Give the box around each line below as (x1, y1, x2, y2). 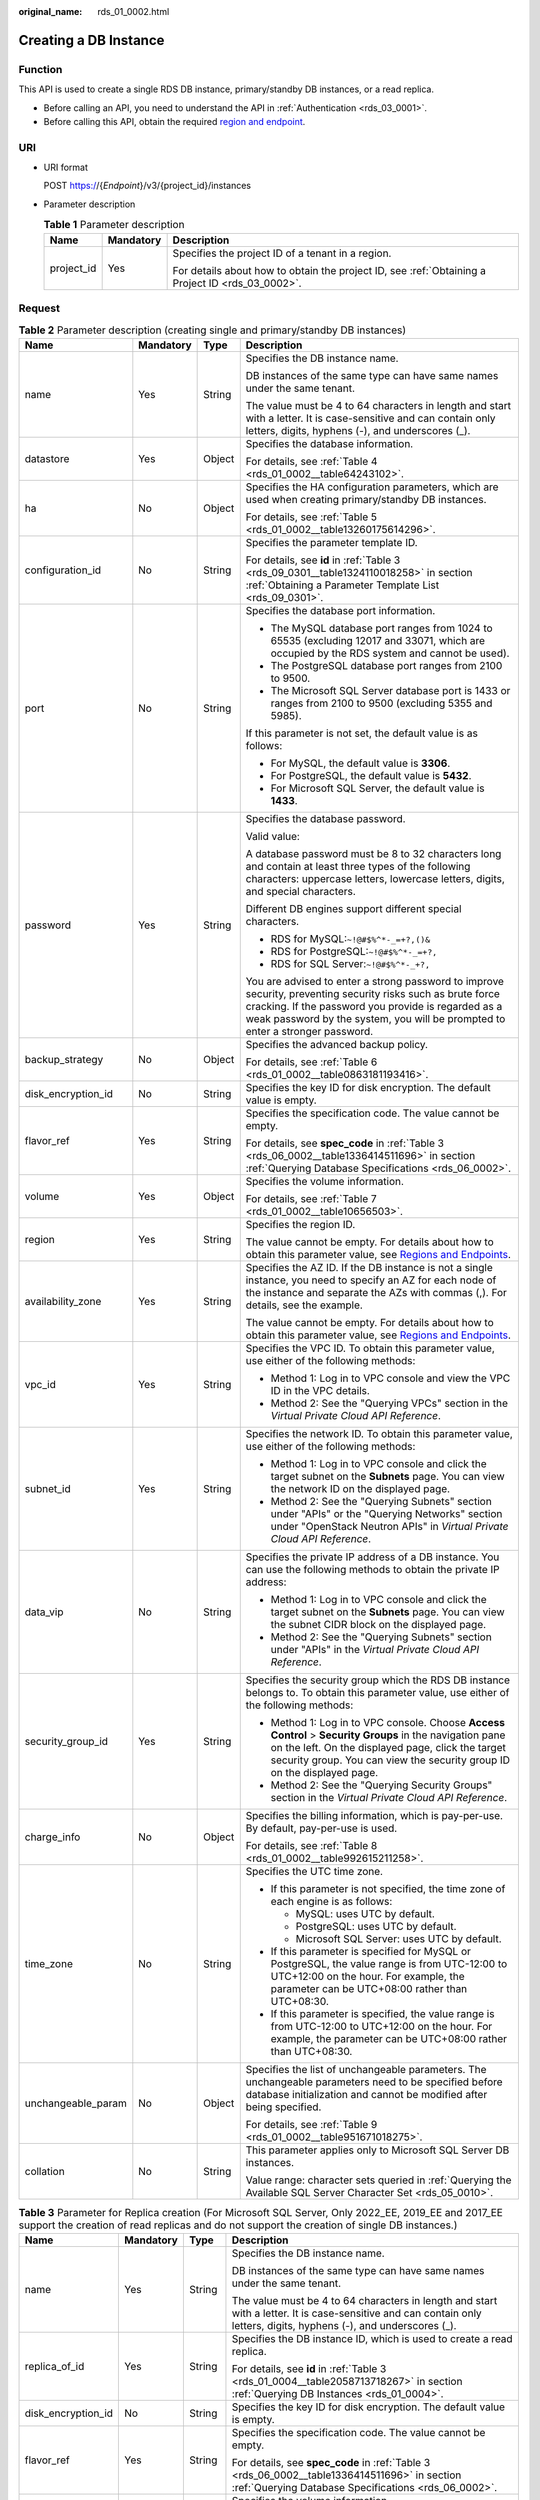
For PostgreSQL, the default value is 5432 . (270, 768, 472, 782)
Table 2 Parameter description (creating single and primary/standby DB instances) (18, 323, 407, 337)
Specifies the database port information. (245, 603, 436, 617)
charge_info (24, 1830, 81, 1844)
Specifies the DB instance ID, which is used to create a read (231, 2332, 514, 2346)
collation (24, 2164, 65, 2178)
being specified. (245, 2100, 322, 2114)
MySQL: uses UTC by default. (295, 1906, 435, 1920)
